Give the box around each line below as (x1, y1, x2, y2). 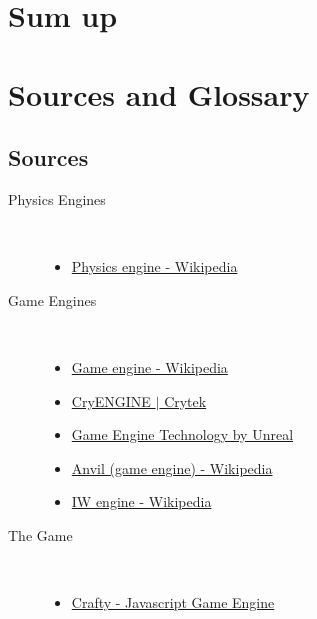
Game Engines (8, 289, 97, 310)
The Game (8, 524, 73, 545)
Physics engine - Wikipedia (71, 256, 238, 277)
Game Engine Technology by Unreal (71, 424, 294, 445)
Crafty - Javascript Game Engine (71, 592, 275, 613)
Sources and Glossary (8, 73, 310, 114)
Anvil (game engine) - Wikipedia (71, 457, 273, 478)
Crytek (164, 390, 207, 411)
